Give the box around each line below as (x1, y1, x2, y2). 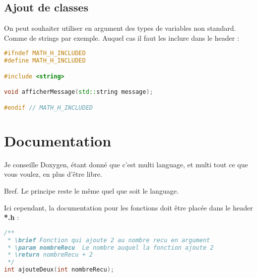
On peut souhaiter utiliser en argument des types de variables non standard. (4, 23, 236, 33)
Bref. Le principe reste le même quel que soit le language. (4, 186, 179, 196)
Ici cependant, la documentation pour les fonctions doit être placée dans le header (4, 202, 253, 212)
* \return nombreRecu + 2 (7, 251, 93, 259)
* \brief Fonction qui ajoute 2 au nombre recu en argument (7, 236, 210, 244)
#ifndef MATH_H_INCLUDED (4, 50, 86, 57)
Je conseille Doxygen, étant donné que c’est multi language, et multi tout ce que (4, 159, 248, 169)
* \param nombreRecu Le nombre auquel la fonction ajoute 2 (7, 244, 214, 251)
